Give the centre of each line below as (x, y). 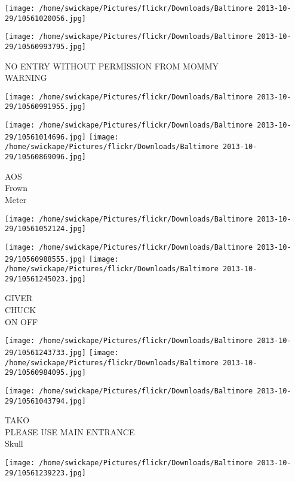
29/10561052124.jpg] (46, 229)
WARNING (26, 78)
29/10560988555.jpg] (46, 259)
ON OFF (21, 321)
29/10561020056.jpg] (46, 18)
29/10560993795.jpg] (46, 46)
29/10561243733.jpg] (46, 352)
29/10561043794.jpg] (46, 401)
